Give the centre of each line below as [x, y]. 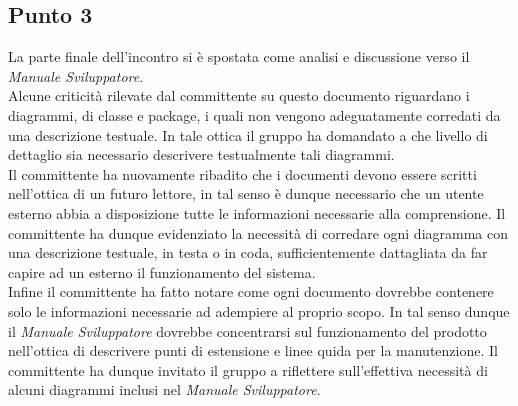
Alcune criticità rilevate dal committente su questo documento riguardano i [239, 95]
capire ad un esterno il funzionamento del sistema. [162, 271]
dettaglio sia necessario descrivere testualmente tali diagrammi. [201, 154]
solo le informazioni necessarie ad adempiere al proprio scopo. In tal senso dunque [259, 310]
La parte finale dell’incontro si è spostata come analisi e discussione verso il [239, 56]
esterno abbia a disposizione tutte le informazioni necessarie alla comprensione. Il [257, 212]
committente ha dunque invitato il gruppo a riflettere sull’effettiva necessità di [248, 369]
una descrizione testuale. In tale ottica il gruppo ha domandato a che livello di [248, 134]
